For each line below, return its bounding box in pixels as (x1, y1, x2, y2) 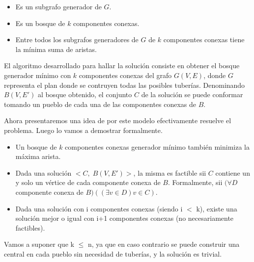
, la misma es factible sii (133, 167, 206, 178)
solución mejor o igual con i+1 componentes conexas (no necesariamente (15, 213, 234, 223)
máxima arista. (15, 151, 61, 161)
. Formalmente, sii (168, 177, 223, 187)
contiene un (215, 167, 250, 178)
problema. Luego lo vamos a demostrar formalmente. (4, 125, 163, 135)
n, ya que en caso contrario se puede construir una (87, 239, 240, 249)
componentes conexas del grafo (79, 70, 172, 80)
